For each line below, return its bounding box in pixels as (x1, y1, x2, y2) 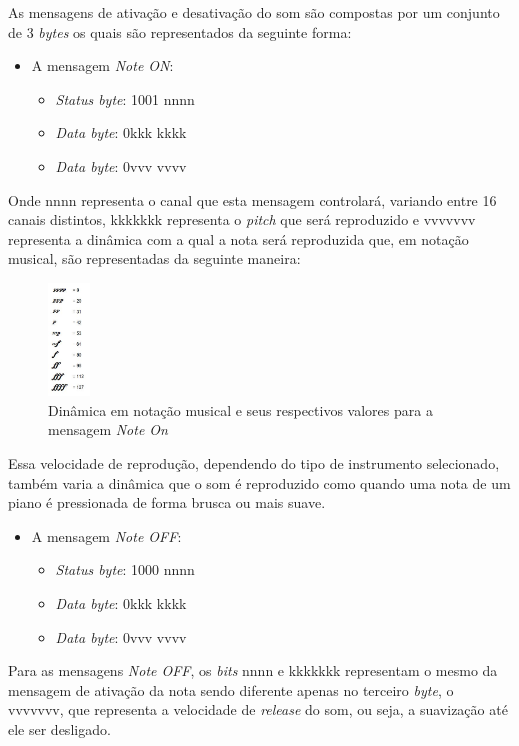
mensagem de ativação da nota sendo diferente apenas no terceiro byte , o (8, 679, 454, 700)
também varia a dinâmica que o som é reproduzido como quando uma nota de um (8, 472, 511, 493)
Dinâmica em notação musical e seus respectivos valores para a (48, 399, 433, 420)
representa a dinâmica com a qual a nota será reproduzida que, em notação (8, 228, 469, 249)
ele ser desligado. (8, 718, 111, 739)
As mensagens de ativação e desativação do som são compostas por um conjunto (8, 2, 500, 22)
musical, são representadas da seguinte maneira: (8, 248, 301, 269)
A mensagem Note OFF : (31, 525, 182, 546)
